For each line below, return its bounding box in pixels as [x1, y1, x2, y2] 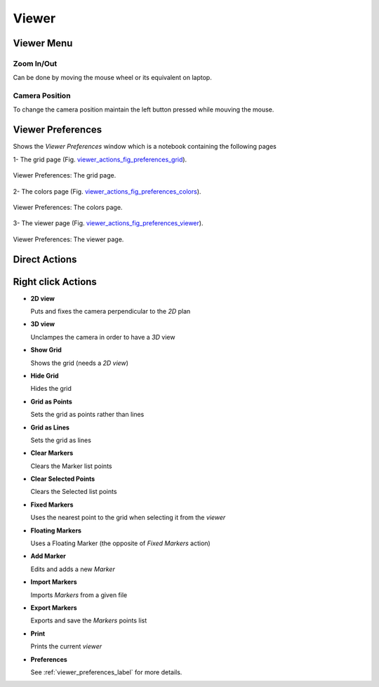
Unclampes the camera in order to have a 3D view [30, 333, 175, 341]
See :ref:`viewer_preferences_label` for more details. [30, 667, 182, 676]
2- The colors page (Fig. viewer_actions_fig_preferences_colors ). [13, 187, 201, 196]
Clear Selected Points [30, 474, 95, 483]
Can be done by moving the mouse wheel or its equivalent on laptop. [13, 74, 212, 82]
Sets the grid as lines [30, 436, 91, 444]
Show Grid [30, 346, 62, 354]
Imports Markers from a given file [30, 590, 128, 599]
